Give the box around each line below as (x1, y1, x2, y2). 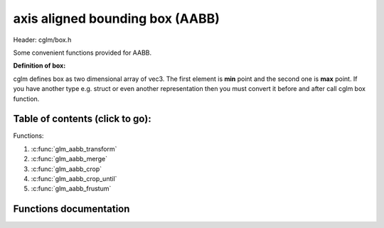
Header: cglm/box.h (13, 36, 72, 44)
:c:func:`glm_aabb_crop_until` (31, 174, 117, 183)
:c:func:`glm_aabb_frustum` (31, 185, 112, 193)
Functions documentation (13, 203, 130, 215)
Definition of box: (13, 61, 66, 70)
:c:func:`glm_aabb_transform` (31, 144, 117, 153)
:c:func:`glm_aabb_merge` (31, 155, 108, 163)
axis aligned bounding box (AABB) (13, 11, 220, 26)
